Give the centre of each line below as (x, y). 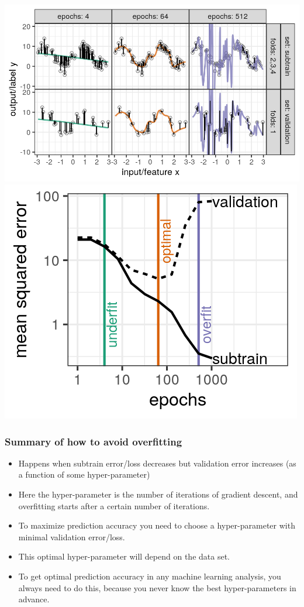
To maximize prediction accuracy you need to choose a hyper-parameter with (157, 525)
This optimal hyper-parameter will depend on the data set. (124, 556)
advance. (34, 599)
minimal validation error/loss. (72, 536)
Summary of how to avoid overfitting (94, 441)
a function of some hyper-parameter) (84, 474)
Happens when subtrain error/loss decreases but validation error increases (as (157, 463)
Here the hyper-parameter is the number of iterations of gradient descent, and (158, 494)
